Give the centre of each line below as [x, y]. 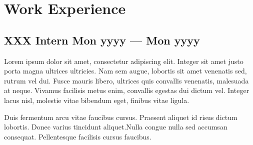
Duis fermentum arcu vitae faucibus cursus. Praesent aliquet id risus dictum [121, 117]
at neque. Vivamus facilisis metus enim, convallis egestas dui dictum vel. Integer [127, 90]
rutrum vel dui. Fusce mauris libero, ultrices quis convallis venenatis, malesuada [126, 80]
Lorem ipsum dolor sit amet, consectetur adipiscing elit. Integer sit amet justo [124, 61]
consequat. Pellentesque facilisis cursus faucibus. [78, 136]
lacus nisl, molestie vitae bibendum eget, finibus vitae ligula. [97, 100]
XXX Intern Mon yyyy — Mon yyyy [102, 40]
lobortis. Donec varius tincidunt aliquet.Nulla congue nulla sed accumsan [116, 127]
